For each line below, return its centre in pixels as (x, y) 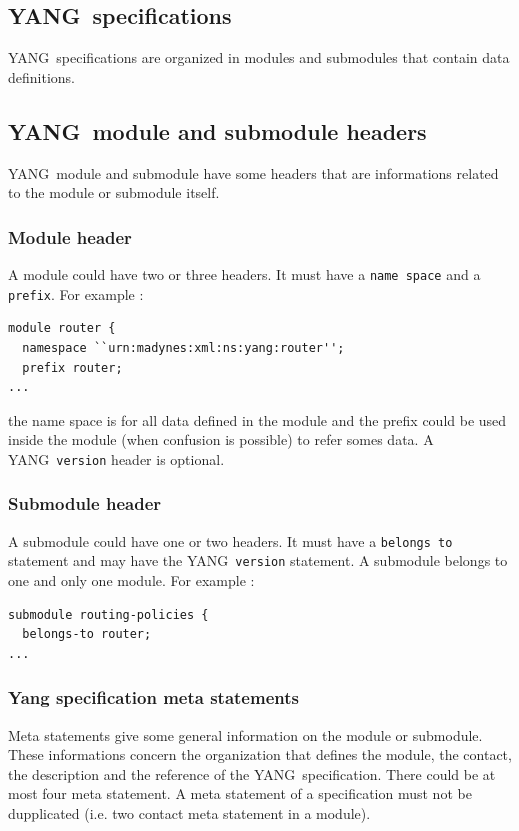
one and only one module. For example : (131, 580)
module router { (62, 328)
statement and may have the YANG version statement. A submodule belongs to (258, 560)
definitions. (41, 76)
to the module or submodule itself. (114, 192)
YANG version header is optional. (116, 458)
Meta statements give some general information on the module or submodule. (245, 734)
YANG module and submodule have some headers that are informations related (253, 172)
